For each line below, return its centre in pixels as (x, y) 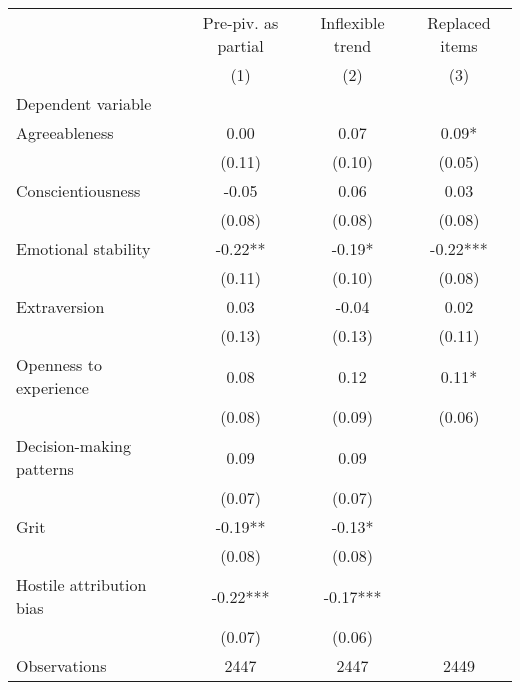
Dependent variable (84, 103)
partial (240, 45)
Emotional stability (83, 248)
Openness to (59, 364)
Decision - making (73, 445)
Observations (61, 665)
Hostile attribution (81, 584)
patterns (45, 468)
